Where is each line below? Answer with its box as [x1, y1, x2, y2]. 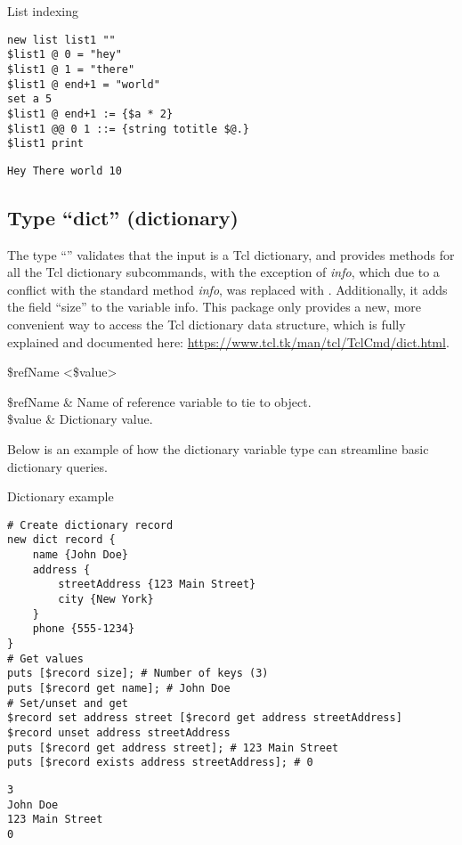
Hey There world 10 [7, 164, 122, 177]
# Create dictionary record [7, 518, 174, 532]
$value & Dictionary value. [7, 410, 153, 428]
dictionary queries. [7, 457, 108, 475]
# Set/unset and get [7, 696, 129, 710]
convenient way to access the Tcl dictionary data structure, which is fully [7, 315, 406, 334]
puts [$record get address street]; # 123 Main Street [7, 741, 339, 754]
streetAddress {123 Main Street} [58, 578, 256, 591]
